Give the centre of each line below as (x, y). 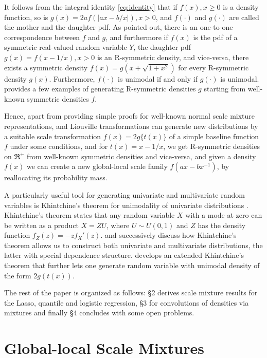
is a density (241, 7)
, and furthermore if (137, 37)
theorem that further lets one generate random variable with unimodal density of (132, 265)
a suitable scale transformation (53, 136)
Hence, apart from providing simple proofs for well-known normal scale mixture (130, 116)
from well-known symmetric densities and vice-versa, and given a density (141, 156)
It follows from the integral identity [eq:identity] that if (91, 7)
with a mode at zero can (224, 215)
